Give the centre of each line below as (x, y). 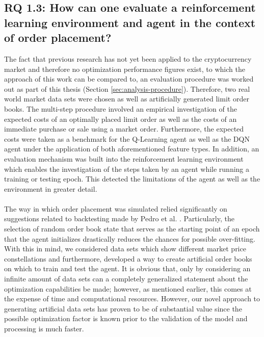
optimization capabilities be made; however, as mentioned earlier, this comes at (128, 288)
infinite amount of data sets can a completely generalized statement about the (126, 279)
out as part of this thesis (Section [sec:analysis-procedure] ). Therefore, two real (127, 88)
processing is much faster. (44, 329)
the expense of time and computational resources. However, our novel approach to (132, 299)
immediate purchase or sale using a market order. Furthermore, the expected (124, 129)
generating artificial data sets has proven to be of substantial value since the (123, 308)
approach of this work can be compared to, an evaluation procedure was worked (129, 79)
